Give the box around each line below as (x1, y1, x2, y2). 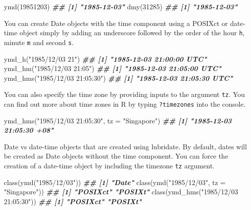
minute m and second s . (4, 37, 74, 47)
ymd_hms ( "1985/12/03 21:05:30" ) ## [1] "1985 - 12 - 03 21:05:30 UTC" (4, 72, 233, 83)
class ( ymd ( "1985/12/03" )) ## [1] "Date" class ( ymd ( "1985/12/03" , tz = (4, 177, 226, 187)
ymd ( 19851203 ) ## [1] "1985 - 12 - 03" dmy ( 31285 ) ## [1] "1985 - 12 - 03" (4, 1, 238, 11)
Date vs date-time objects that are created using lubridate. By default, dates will (4, 141, 247, 151)
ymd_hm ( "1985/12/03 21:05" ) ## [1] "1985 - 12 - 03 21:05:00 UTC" (4, 63, 222, 73)
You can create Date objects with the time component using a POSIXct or (4, 18, 228, 28)
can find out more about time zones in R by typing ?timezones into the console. (4, 98, 246, 109)
